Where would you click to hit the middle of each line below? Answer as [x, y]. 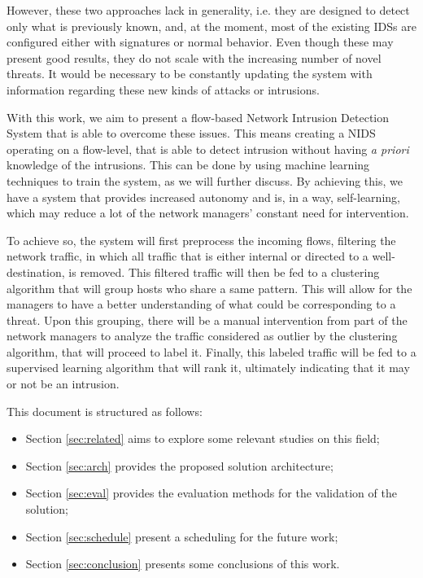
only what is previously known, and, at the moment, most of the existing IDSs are [211, 26]
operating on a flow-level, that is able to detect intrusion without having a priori [208, 149]
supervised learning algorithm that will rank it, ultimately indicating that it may [208, 368]
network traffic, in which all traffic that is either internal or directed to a [188, 256]
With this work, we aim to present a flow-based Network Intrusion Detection [198, 117]
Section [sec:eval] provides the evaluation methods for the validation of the [211, 493]
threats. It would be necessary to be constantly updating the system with [190, 74]
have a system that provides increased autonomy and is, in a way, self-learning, [203, 197]
